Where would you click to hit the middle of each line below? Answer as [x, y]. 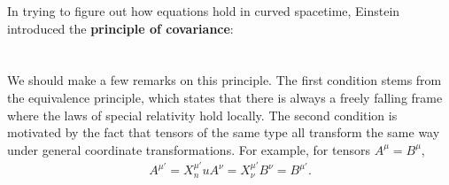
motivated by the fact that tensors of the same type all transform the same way [224, 132]
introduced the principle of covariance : [120, 28]
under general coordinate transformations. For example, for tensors [189, 149]
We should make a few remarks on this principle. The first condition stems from [224, 80]
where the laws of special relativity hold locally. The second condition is [202, 115]
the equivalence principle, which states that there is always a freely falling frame [225, 97]
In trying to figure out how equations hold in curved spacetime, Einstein [204, 11]
